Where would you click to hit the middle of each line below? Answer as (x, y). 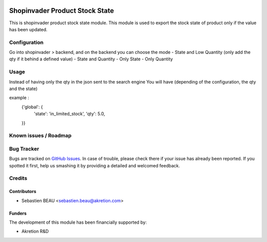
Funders (18, 213)
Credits (18, 178)
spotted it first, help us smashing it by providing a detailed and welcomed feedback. (94, 165)
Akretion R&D (35, 231)
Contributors (23, 192)
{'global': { (32, 107)
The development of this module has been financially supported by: (78, 222)
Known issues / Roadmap (40, 136)
